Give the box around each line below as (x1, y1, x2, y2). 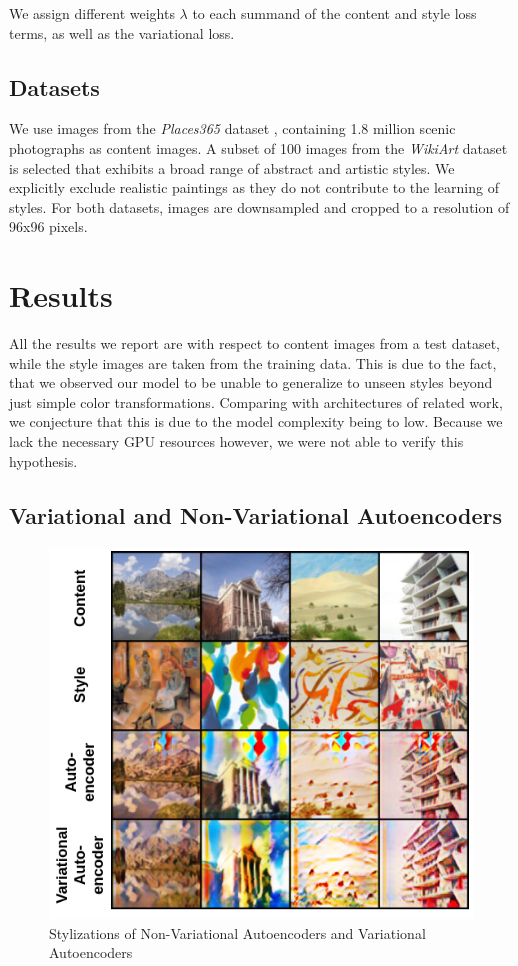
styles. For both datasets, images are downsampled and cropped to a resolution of (9, 196, 510, 217)
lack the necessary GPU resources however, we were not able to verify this (9, 431, 464, 452)
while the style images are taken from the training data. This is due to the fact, (9, 352, 497, 373)
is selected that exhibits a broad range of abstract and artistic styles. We (9, 157, 455, 178)
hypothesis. (9, 450, 78, 471)
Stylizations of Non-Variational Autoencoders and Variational (49, 922, 426, 943)
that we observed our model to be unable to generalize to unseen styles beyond (9, 372, 493, 393)
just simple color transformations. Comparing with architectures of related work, (9, 391, 503, 412)
